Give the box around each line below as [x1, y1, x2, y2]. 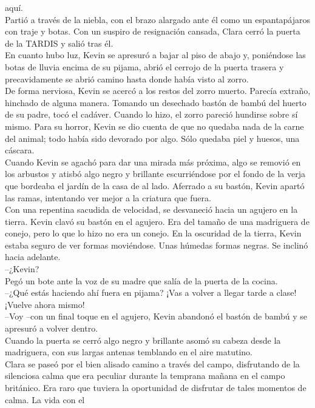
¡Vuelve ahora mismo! [5, 298, 85, 310]
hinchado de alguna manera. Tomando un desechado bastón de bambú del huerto [5, 96, 307, 109]
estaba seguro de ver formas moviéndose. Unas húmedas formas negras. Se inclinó [5, 238, 308, 251]
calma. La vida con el [5, 393, 85, 406]
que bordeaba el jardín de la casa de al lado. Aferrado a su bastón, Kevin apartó [5, 179, 305, 192]
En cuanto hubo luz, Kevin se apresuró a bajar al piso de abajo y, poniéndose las [5, 48, 306, 61]
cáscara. [5, 144, 35, 156]
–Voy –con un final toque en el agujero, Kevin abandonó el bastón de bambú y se [5, 310, 307, 323]
